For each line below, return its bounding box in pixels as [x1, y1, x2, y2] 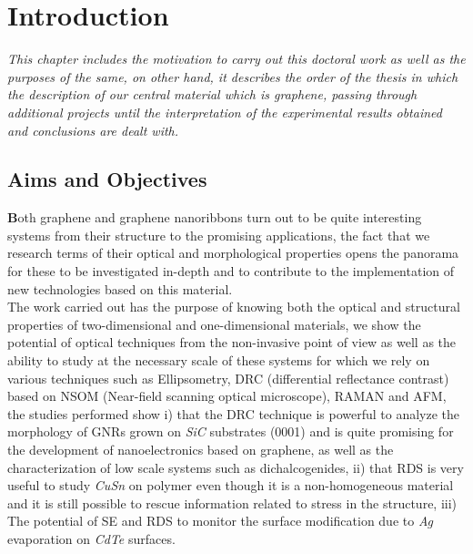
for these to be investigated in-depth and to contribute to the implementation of [7, 262, 455, 281]
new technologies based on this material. [7, 279, 233, 298]
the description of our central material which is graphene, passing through [7, 85, 418, 104]
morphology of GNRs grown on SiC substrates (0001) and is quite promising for [7, 422, 454, 441]
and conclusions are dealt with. [7, 120, 179, 139]
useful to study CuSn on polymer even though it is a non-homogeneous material [7, 476, 454, 495]
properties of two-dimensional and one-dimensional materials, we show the [7, 314, 421, 333]
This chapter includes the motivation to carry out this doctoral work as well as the [7, 49, 466, 68]
